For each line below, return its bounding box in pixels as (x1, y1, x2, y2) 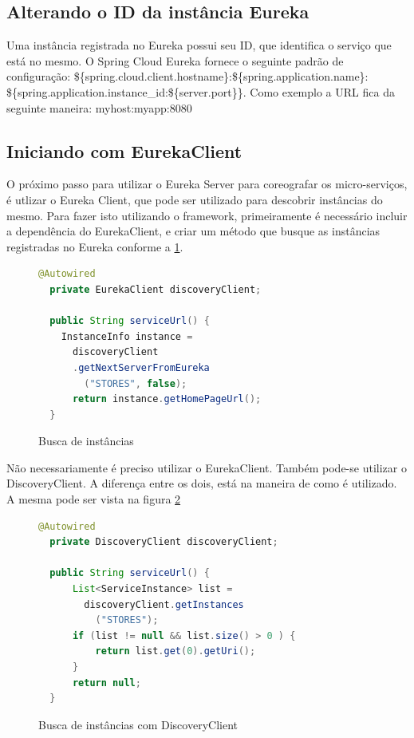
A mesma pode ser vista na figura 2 (6, 491, 181, 507)
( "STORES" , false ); (84, 377, 187, 389)
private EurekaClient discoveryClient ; (49, 283, 262, 295)
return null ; (72, 677, 141, 689)
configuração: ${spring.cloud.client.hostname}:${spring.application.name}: (6, 68, 369, 85)
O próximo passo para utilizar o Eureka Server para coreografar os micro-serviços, (6, 176, 408, 192)
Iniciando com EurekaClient (6, 138, 242, 163)
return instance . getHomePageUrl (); (72, 393, 262, 405)
